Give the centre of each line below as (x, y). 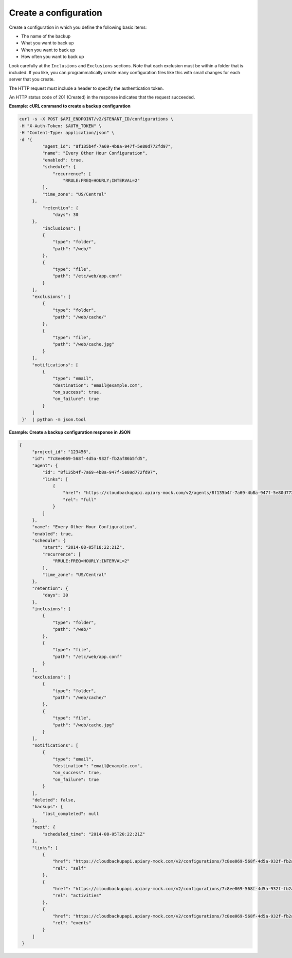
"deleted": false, (54, 800)
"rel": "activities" (77, 896)
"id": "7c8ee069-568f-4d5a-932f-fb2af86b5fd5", (90, 459)
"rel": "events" (72, 923)
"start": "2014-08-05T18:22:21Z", (83, 547)
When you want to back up (48, 50)
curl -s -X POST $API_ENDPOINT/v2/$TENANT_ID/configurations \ (96, 119)
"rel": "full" (80, 499)
